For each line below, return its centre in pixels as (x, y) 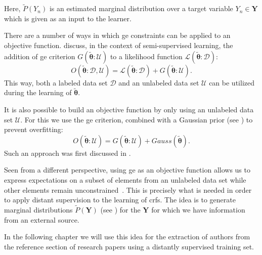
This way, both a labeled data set (56, 82)
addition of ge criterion (40, 56)
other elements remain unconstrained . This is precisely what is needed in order (128, 189)
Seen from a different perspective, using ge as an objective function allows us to (127, 170)
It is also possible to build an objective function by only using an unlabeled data (129, 109)
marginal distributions (38, 209)
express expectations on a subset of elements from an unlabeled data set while (125, 179)
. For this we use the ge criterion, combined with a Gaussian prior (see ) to (137, 119)
